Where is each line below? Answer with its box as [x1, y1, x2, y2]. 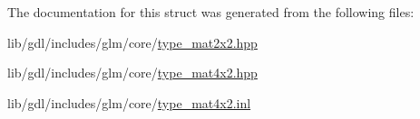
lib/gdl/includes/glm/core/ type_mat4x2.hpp [7, 63, 258, 82]
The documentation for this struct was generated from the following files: [7, 3, 415, 21]
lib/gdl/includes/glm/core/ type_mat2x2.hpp [7, 32, 258, 51]
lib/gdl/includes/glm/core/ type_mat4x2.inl [7, 93, 251, 112]
